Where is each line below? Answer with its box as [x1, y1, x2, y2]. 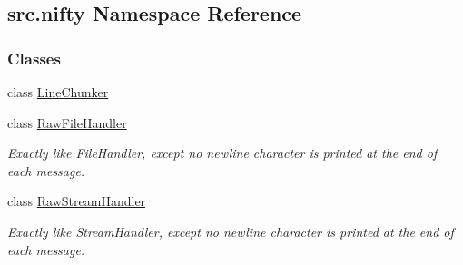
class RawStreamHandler [7, 191, 146, 211]
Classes [7, 46, 61, 69]
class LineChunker [7, 83, 109, 101]
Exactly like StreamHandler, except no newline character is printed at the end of [7, 221, 454, 240]
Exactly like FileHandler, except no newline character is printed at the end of [7, 143, 438, 162]
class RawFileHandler [7, 113, 127, 132]
